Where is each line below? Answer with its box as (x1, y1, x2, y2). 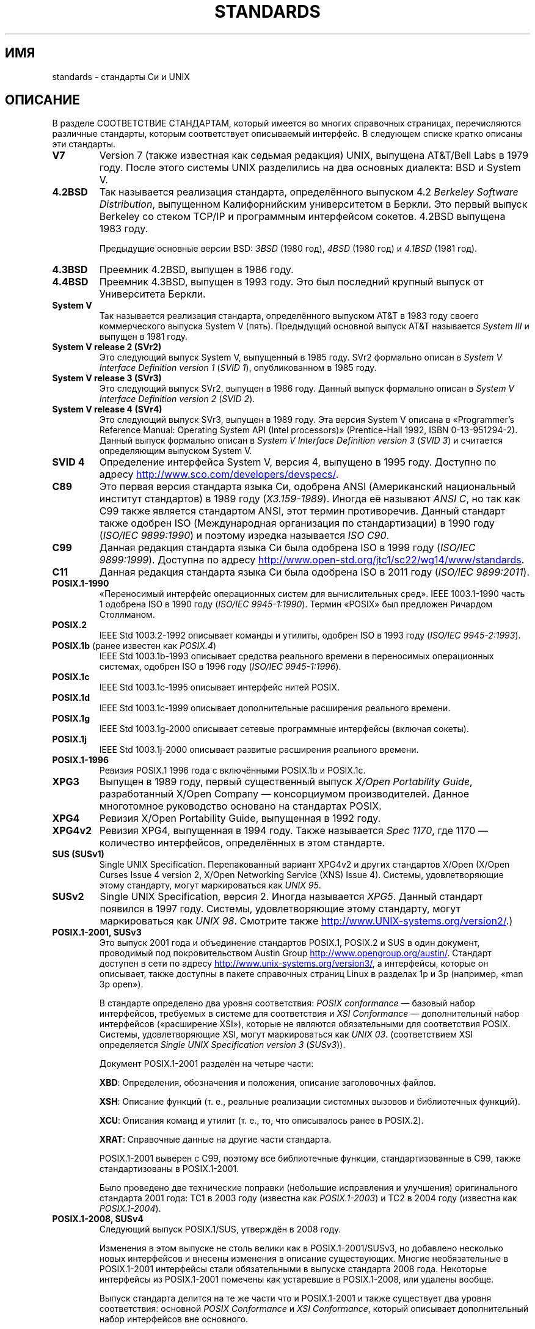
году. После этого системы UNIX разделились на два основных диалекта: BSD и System (99, 161, 521, 174)
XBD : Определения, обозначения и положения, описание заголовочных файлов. (99, 1077, 436, 1088)
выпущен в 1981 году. (99, 331, 188, 342)
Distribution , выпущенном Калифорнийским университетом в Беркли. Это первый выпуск (99, 198, 528, 211)
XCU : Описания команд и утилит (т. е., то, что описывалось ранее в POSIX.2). (99, 1115, 424, 1126)
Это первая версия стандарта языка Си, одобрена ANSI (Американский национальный (99, 480, 516, 493)
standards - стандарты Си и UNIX (52, 71, 190, 82)
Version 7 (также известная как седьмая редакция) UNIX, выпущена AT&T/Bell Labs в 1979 (99, 149, 529, 162)
